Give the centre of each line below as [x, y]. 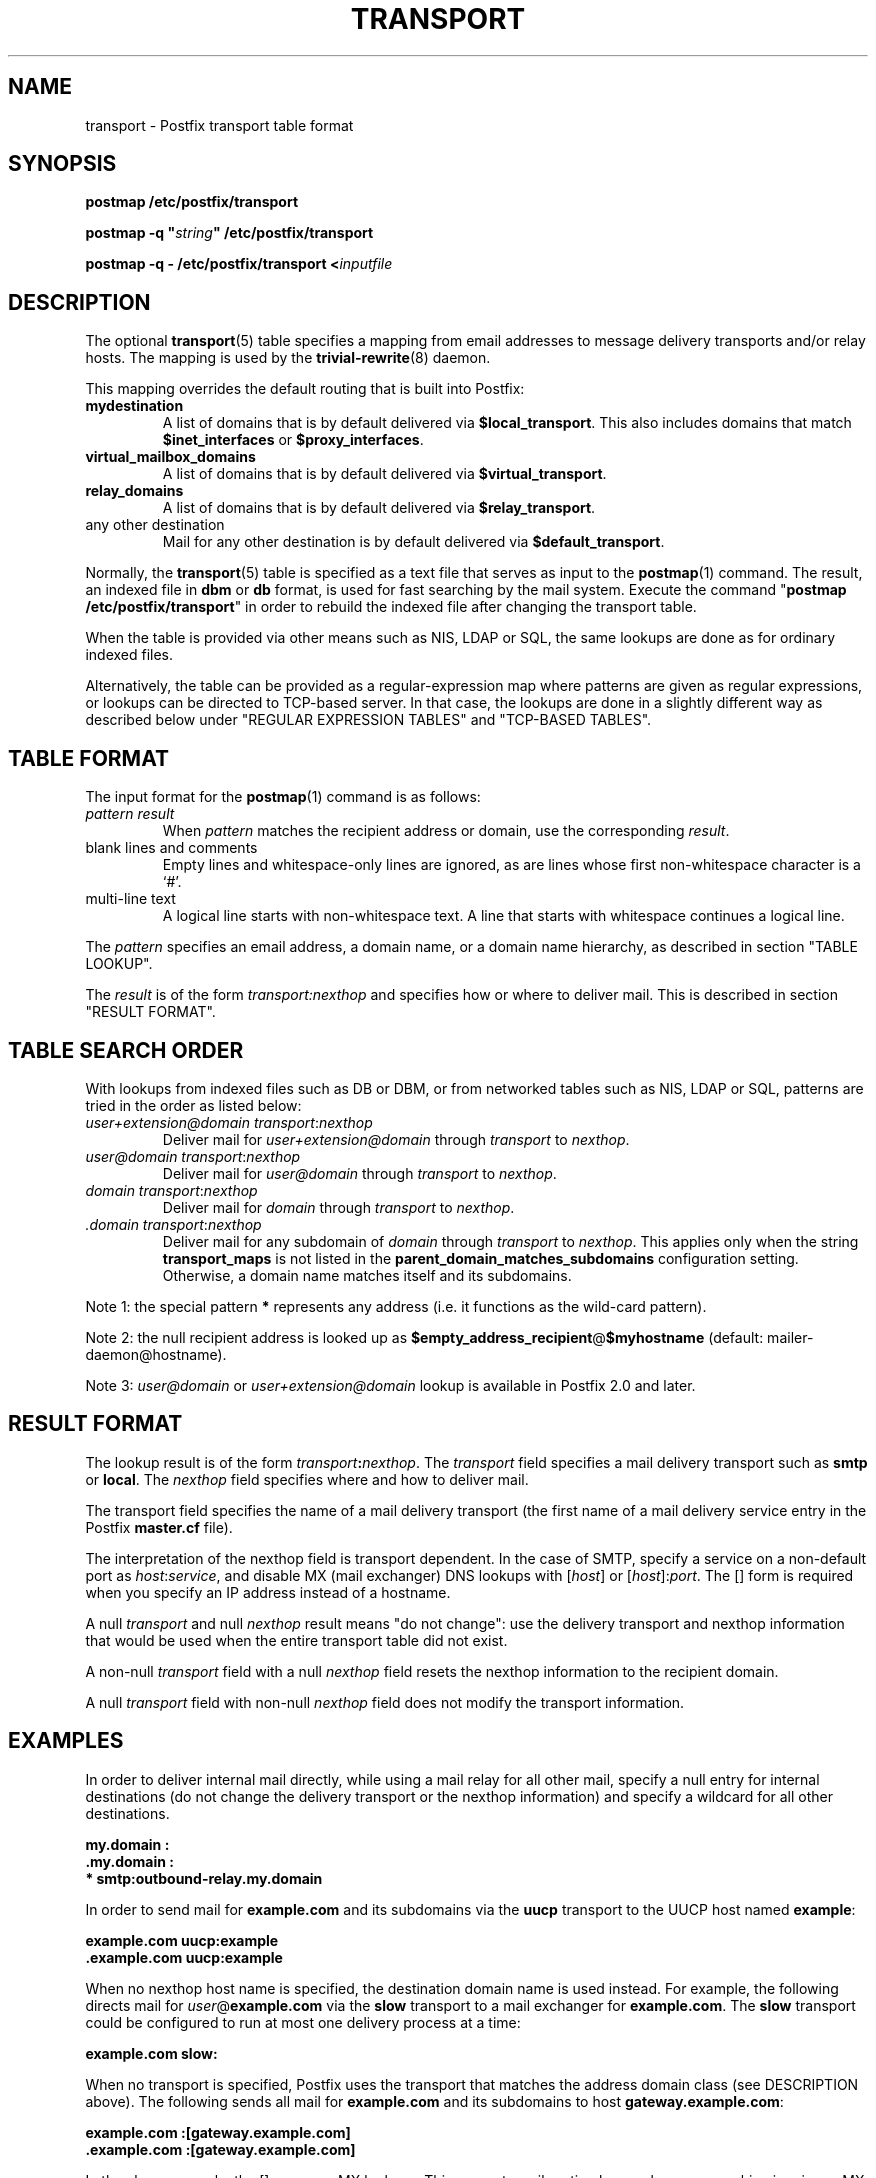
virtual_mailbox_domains [170, 457]
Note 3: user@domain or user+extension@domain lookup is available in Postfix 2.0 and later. [390, 1385]
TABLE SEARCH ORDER [126, 1050]
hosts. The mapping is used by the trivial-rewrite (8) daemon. [288, 358]
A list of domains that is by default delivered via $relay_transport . [379, 508]
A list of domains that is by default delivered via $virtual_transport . [384, 474]
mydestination [134, 406]
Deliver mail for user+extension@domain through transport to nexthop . [396, 1139]
